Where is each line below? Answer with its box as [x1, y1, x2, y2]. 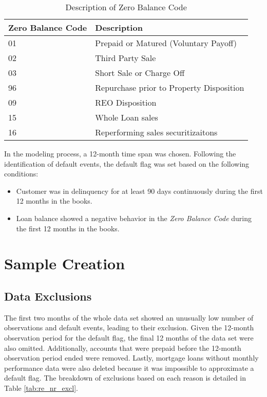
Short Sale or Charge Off [95, 67, 185, 78]
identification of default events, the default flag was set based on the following [4, 158, 250, 169]
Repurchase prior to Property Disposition [95, 82, 244, 93]
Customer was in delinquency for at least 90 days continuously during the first [16, 185, 263, 196]
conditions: [4, 168, 39, 179]
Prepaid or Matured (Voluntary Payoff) [95, 37, 237, 49]
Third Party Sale [95, 52, 156, 64]
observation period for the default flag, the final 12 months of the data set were [4, 332, 254, 343]
